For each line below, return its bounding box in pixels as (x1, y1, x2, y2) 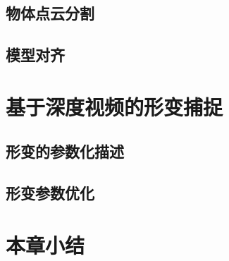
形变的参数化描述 (6, 140, 124, 162)
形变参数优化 (6, 182, 94, 204)
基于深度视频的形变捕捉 (6, 92, 223, 121)
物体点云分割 (6, 2, 94, 24)
